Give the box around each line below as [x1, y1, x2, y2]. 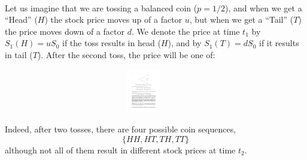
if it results [259, 37, 299, 49]
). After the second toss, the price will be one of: [37, 48, 215, 61]
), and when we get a [224, 1, 302, 14]
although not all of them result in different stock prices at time [5, 143, 236, 156]
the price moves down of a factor [5, 25, 125, 37]
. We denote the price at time [131, 25, 240, 37]
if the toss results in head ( [62, 37, 161, 49]
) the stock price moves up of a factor [44, 13, 183, 26]
